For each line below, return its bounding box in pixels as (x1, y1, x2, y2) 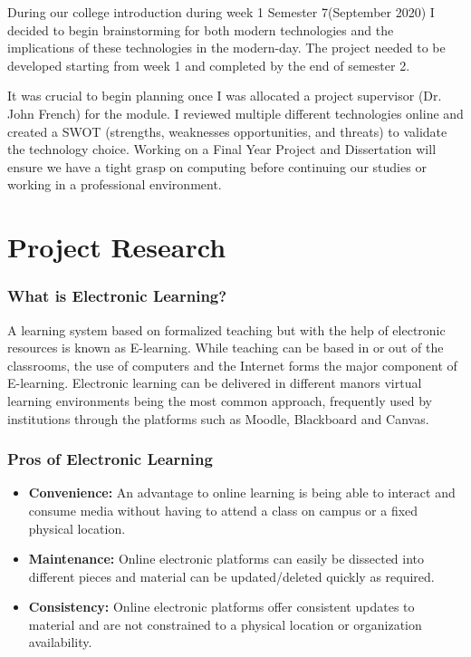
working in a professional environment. (7, 175, 222, 194)
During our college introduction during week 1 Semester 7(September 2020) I (7, 3, 435, 21)
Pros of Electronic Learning (7, 448, 213, 470)
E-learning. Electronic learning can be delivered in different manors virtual (7, 373, 422, 392)
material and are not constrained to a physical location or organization (28, 614, 422, 633)
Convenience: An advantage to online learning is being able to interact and (28, 483, 456, 502)
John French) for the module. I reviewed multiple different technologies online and (7, 103, 464, 122)
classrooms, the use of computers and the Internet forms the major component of (7, 355, 457, 374)
